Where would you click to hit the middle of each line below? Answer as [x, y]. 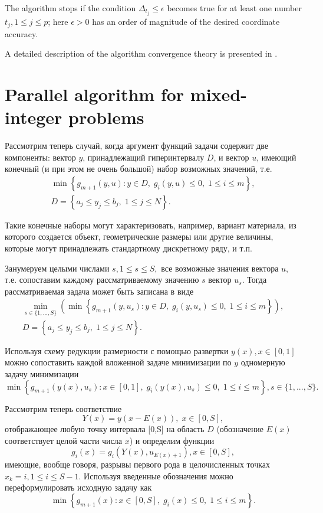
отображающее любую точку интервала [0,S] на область [105, 429]
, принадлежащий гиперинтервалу [144, 157]
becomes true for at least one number [234, 8]
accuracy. [22, 33]
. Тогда [254, 280]
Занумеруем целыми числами [57, 268]
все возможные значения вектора [220, 268]
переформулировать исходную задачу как [78, 487]
